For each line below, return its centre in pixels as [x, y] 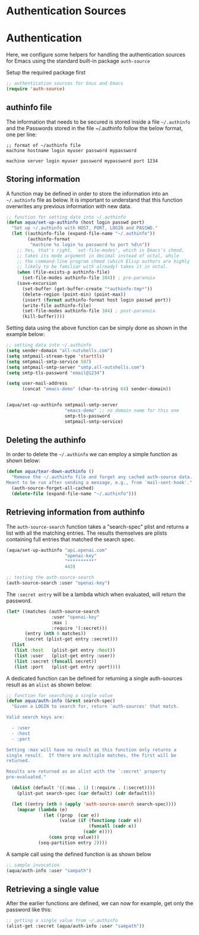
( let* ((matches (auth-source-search [53, 611]
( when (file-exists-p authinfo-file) [64, 272]
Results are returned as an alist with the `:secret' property [86, 771]
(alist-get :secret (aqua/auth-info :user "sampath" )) [75, 926]
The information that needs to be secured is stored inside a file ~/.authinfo [98, 122]
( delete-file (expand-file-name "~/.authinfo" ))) [74, 494]
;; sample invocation [33, 865]
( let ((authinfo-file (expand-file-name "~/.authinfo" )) [83, 234]
